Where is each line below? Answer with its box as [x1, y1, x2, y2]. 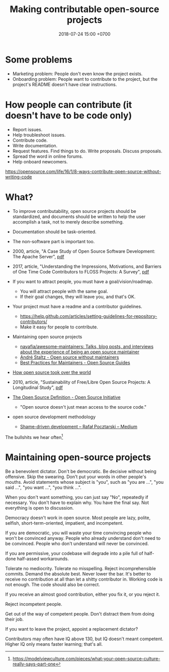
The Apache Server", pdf [12, 253, 64, 259]
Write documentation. [12, 142, 58, 148]
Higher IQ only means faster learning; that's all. [5, 641, 103, 647]
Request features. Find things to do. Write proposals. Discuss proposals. [12, 148, 162, 154]
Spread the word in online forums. [12, 153, 83, 159]
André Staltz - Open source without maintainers [20, 354, 119, 360]
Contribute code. [12, 137, 48, 143]
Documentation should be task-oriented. [12, 229, 97, 235]
